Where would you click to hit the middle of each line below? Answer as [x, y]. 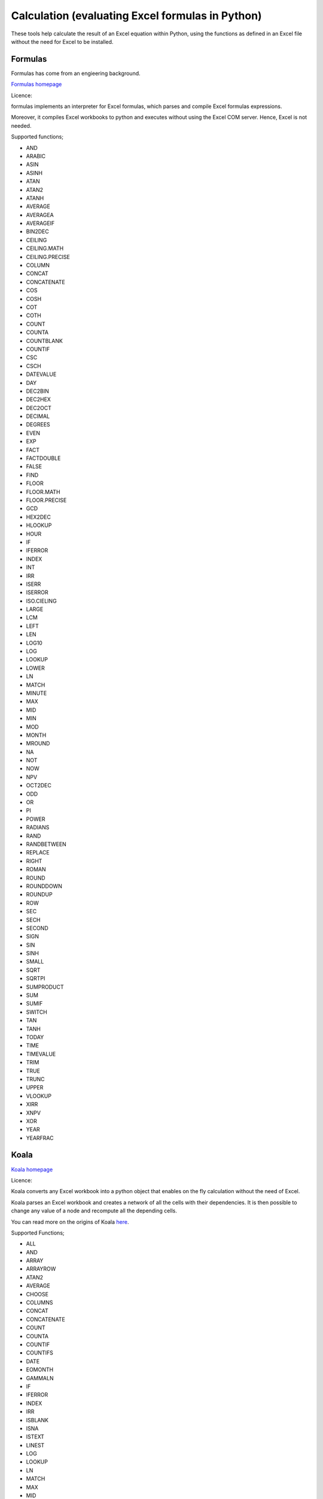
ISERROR [37, 592]
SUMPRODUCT [45, 987]
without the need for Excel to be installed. [62, 41]
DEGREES [38, 425]
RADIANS [38, 827]
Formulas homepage [36, 85]
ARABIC [36, 156]
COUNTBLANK [44, 341]
